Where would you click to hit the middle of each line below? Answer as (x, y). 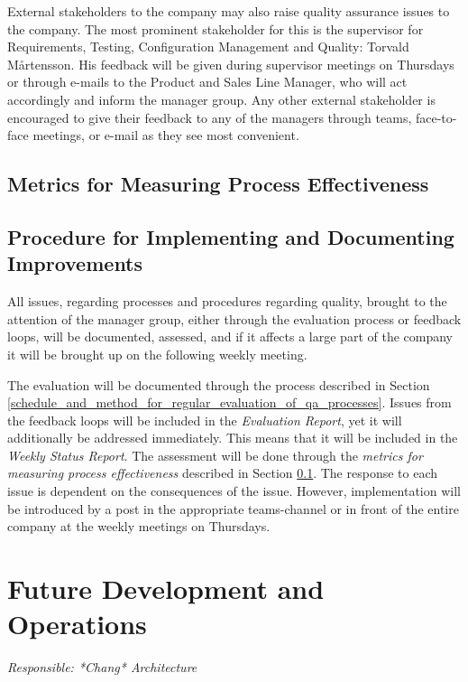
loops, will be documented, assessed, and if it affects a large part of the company (230, 336)
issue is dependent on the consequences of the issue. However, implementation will (234, 491)
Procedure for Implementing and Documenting (231, 236)
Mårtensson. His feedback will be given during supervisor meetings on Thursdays (231, 64)
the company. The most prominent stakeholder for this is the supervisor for (216, 28)
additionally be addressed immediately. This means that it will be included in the (233, 438)
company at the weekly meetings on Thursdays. (139, 526)
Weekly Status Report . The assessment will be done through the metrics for (215, 455)
